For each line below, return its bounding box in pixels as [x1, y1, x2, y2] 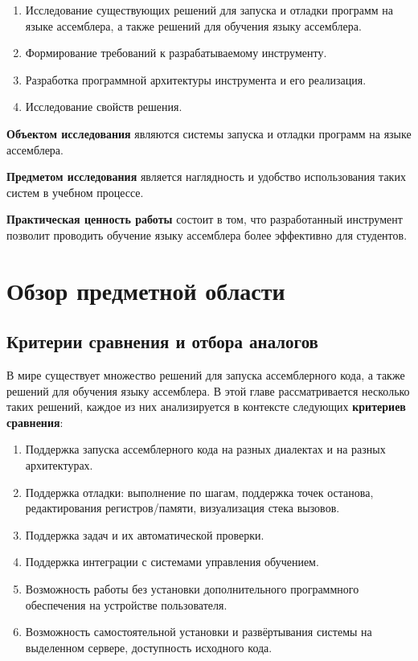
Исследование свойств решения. [25, 98, 182, 115]
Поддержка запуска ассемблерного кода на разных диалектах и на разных [25, 441, 386, 458]
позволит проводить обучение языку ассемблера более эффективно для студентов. [6, 226, 408, 243]
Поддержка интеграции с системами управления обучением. [25, 553, 319, 570]
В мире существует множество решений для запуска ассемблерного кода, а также [6, 367, 405, 384]
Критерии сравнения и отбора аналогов [6, 329, 318, 354]
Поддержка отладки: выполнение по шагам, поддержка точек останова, [25, 483, 374, 500]
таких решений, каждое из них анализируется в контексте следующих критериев [6, 398, 406, 415]
